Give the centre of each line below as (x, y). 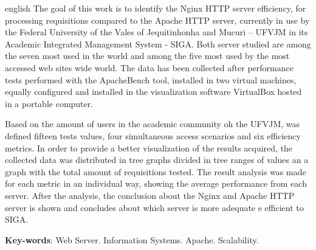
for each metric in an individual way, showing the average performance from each (156, 183)
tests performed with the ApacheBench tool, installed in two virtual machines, (151, 79)
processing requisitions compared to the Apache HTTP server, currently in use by (157, 20)
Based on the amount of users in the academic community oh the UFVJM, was (153, 124)
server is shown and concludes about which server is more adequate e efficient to (154, 207)
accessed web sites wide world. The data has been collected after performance (149, 67)
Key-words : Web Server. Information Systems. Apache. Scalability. (132, 239)
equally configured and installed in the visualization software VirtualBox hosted (153, 92)
